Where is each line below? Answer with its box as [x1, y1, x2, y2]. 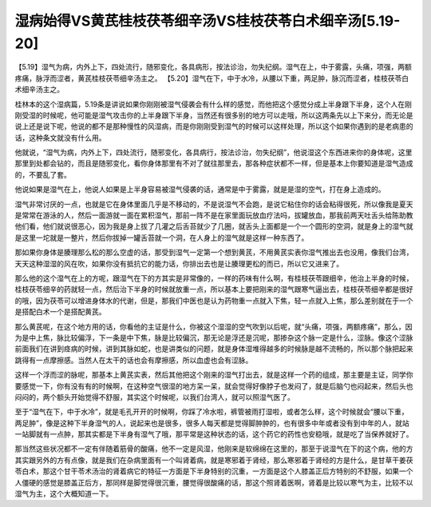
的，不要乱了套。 [14, 170, 71, 179]
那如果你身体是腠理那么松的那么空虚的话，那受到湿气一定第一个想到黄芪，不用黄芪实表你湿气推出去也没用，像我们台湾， [14, 248, 413, 257]
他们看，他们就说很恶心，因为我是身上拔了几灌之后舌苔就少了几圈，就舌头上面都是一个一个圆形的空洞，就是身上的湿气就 [14, 222, 413, 231]
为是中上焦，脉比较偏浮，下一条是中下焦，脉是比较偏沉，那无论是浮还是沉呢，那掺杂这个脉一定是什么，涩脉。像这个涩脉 [14, 333, 413, 342]
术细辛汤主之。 [14, 85, 64, 94]
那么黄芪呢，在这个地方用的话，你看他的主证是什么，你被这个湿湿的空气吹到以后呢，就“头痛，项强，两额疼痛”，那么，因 [14, 321, 413, 331]
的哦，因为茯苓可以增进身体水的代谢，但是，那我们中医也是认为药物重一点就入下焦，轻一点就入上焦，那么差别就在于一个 [14, 296, 413, 305]
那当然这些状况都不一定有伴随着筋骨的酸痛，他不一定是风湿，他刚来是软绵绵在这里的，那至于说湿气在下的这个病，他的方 [14, 444, 413, 453]
